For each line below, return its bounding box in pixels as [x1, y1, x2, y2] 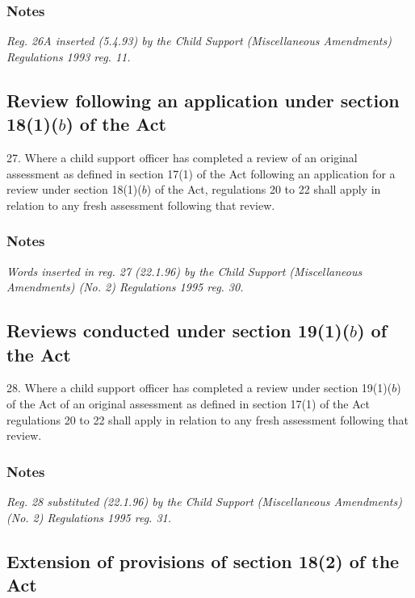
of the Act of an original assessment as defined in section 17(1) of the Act [6, 395, 371, 412]
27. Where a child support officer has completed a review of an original [6, 149, 358, 165]
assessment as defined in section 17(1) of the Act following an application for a [6, 165, 396, 182]
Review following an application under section [6, 87, 400, 112]
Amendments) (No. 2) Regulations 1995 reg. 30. [6, 278, 244, 295]
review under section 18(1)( [6, 181, 142, 198]
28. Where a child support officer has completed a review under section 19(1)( [6, 379, 392, 396]
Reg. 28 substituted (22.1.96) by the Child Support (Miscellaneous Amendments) [6, 492, 402, 509]
